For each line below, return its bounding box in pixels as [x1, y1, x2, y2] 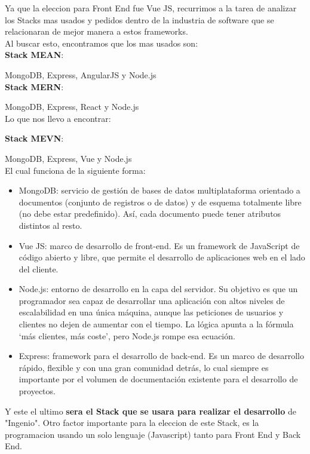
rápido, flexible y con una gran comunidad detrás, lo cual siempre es [19, 361, 269, 373]
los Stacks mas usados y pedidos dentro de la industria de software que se [5, 13, 274, 26]
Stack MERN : [5, 80, 64, 93]
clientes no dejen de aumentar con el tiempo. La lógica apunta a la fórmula [19, 318, 294, 330]
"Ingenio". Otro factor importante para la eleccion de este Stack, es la [5, 416, 259, 429]
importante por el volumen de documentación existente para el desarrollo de [19, 373, 298, 385]
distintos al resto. [19, 219, 82, 231]
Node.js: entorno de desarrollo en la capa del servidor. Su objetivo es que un [19, 283, 298, 295]
